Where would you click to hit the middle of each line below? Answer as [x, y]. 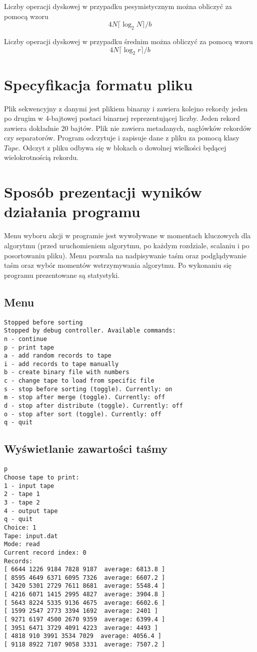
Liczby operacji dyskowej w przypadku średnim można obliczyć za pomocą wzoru [128, 41]
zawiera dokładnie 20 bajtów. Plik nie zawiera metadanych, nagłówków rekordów [128, 128]
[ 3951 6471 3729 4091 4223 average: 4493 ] [81, 628]
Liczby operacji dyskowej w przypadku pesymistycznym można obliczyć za [118, 6]
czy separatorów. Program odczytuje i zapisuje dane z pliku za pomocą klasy [122, 138]
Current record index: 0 [45, 552]
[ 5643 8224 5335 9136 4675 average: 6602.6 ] [85, 603]
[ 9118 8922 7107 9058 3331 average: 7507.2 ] [85, 645]
